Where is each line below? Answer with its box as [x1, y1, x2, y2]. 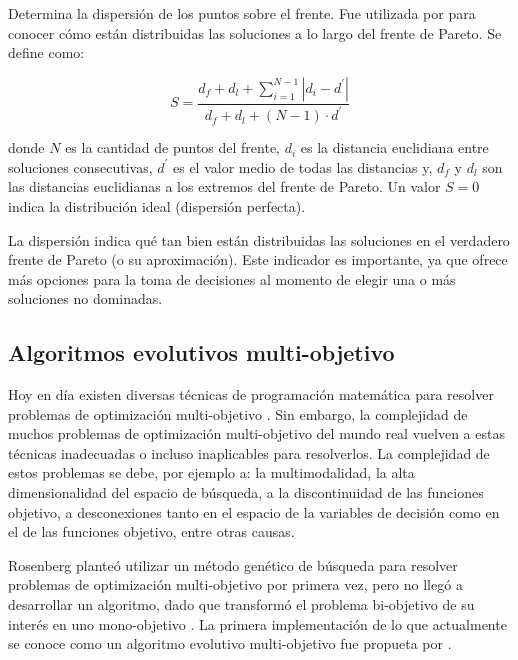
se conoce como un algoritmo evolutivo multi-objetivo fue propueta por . [8, 633, 452, 654]
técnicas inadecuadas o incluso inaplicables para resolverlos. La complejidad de [8, 442, 490, 463]
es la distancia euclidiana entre [300, 137, 489, 158]
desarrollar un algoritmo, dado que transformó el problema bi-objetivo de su [8, 594, 475, 615]
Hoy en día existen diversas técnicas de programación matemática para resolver [8, 384, 494, 405]
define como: [8, 42, 85, 63]
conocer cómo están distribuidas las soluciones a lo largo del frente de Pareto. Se [8, 22, 502, 43]
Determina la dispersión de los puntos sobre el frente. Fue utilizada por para [8, 3, 476, 23]
